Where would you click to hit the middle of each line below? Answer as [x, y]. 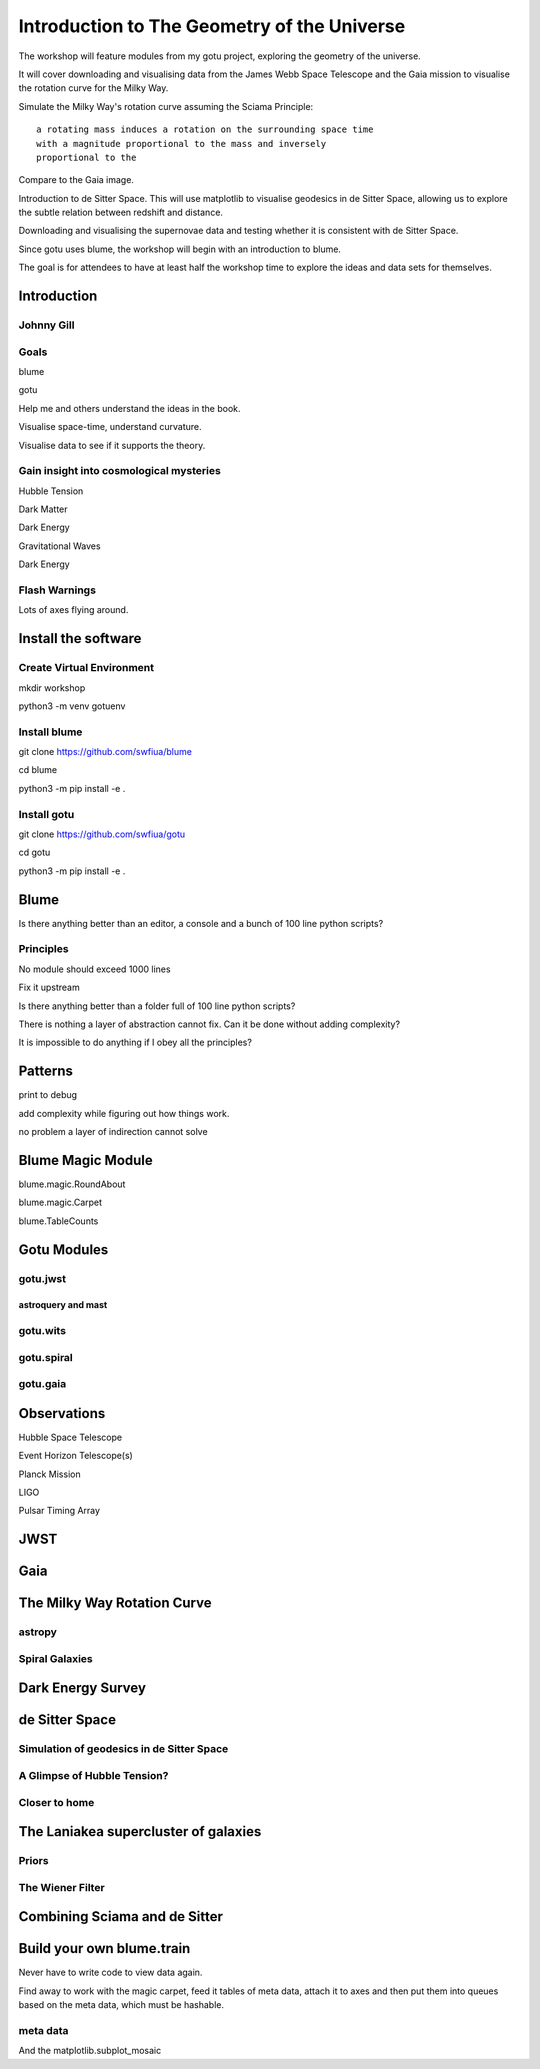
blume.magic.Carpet [60, 1202]
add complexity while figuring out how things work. [124, 1113]
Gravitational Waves [59, 546]
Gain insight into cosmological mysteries [120, 471]
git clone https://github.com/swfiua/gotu [102, 834]
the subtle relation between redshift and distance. [121, 212]
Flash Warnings [57, 590]
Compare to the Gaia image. [76, 180]
